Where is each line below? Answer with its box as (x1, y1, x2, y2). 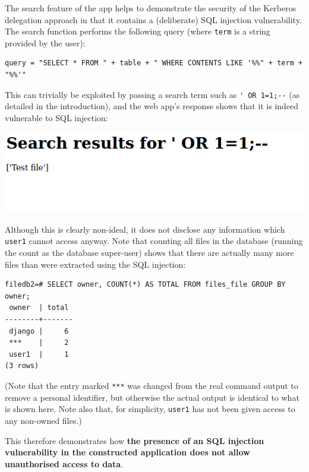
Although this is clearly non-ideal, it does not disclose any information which (5, 223, 285, 235)
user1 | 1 (9, 350, 69, 359)
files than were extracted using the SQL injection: (5, 258, 186, 270)
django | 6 (9, 327, 69, 335)
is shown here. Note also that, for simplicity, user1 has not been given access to (5, 403, 295, 415)
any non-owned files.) (5, 414, 82, 426)
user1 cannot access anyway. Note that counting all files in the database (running (5, 235, 303, 247)
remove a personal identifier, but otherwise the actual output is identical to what (5, 391, 299, 403)
